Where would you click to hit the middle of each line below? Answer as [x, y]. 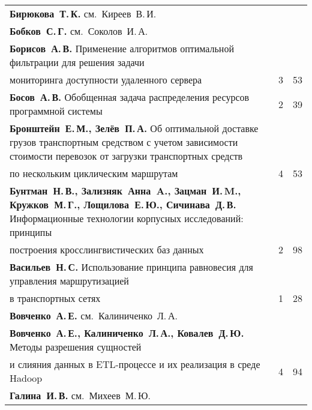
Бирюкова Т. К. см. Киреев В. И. [83, 14]
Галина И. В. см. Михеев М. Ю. [80, 395]
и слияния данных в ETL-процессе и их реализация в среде [135, 364]
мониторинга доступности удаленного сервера [106, 80]
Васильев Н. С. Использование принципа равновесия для [131, 267]
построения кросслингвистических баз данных [107, 249]
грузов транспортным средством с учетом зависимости [124, 142]
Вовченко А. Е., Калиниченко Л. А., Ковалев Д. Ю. [127, 333]
